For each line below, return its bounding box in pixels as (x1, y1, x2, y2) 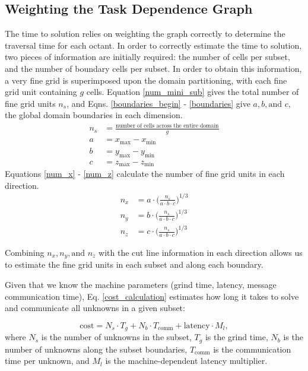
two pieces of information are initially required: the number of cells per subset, (5, 50, 290, 63)
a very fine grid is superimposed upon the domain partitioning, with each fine (5, 74, 287, 86)
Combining (5, 246, 45, 259)
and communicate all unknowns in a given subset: (5, 302, 185, 314)
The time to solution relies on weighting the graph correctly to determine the (5, 27, 285, 40)
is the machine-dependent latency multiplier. (105, 354, 268, 367)
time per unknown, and (5, 354, 90, 367)
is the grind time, (205, 331, 268, 343)
